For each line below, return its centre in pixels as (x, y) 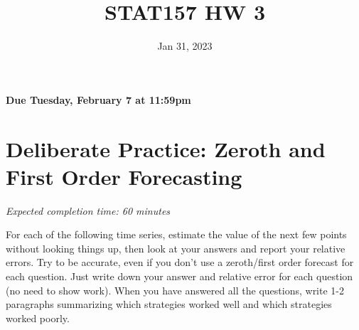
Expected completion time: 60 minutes (88, 210)
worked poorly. (38, 318)
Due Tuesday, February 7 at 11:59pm (98, 99)
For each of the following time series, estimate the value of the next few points (176, 234)
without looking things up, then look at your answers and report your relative (176, 248)
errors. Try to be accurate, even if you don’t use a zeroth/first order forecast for (180, 262)
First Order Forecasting (124, 176)
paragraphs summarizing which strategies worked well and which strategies (169, 304)
